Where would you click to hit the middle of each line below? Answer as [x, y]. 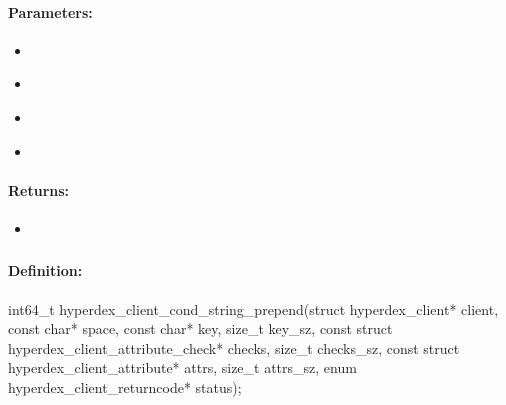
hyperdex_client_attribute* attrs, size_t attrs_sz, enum [182, 367]
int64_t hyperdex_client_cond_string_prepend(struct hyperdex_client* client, [253, 308]
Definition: [45, 270]
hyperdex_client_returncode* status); [125, 387]
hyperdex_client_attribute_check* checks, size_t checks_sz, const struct [234, 347]
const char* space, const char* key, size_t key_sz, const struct [200, 328]
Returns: [39, 189]
